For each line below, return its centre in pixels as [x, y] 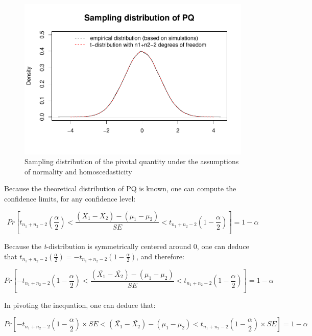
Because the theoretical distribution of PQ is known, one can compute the [120, 188]
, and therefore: [160, 256]
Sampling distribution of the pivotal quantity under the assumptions [132, 161]
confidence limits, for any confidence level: [70, 198]
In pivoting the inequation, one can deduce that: [80, 305]
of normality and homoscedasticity [78, 171]
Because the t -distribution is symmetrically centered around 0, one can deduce [127, 246]
